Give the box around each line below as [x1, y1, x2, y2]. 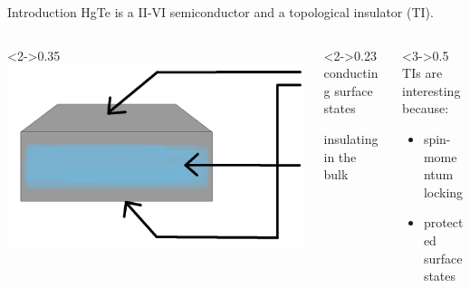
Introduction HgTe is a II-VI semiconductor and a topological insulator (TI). [7, 3, 434, 21]
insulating [323, 129, 379, 148]
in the [323, 147, 357, 166]
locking [423, 182, 464, 201]
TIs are [402, 63, 443, 82]
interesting [402, 81, 461, 100]
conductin [323, 63, 379, 82]
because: [402, 99, 449, 118]
